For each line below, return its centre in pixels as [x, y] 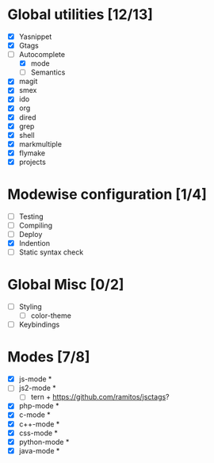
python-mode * [44, 442]
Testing [31, 216]
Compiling [36, 225]
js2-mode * [37, 388]
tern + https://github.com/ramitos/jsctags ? [100, 397]
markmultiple [40, 143]
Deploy [31, 234]
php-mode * [39, 406]
